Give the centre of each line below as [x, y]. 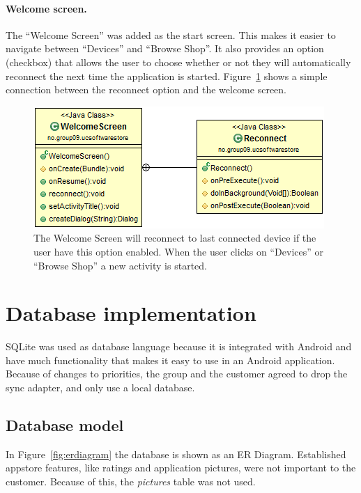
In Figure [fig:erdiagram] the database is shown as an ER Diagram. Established [176, 454]
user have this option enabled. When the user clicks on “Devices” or [178, 251]
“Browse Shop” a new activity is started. [120, 265]
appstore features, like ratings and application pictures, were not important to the [181, 468]
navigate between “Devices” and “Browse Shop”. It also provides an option [165, 48]
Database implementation [131, 313]
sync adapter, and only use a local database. [100, 388]
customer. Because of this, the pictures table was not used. [131, 482]
